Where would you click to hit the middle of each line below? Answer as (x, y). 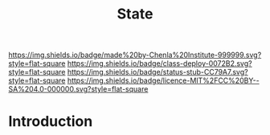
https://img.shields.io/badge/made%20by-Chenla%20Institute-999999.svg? (135, 55)
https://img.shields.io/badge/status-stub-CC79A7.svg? (157, 72)
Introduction (51, 122)
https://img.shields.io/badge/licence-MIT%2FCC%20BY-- (163, 80)
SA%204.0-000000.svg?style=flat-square (78, 89)
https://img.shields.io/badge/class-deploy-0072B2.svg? (160, 63)
